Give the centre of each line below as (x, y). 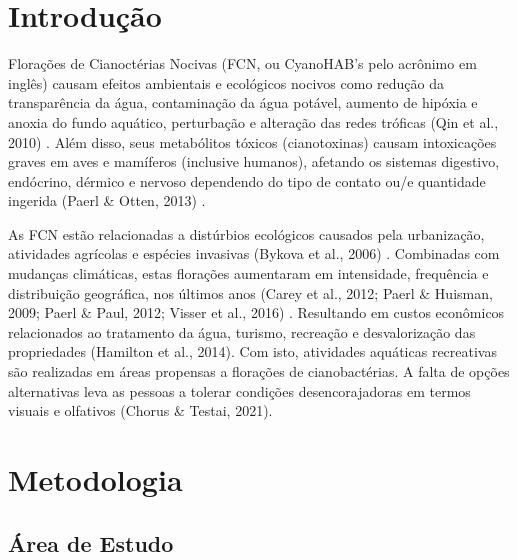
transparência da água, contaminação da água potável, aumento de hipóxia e (243, 102)
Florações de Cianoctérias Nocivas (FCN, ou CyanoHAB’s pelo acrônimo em (242, 63)
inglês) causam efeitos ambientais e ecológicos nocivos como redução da (226, 82)
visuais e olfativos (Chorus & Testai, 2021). (140, 410)
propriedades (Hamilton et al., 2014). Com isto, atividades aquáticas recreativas (252, 351)
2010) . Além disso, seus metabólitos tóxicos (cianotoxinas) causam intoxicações (252, 141)
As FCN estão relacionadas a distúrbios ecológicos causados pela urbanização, (246, 233)
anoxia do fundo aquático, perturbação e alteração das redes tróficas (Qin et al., (253, 121)
